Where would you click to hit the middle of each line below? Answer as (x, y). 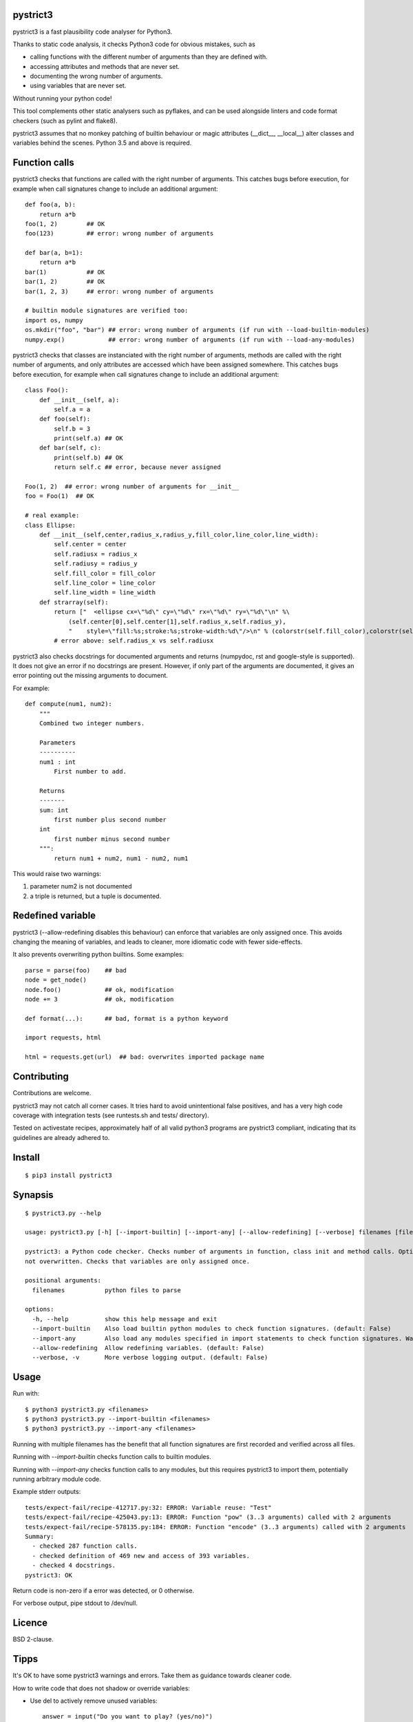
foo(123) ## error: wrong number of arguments (119, 234)
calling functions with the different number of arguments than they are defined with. (149, 57)
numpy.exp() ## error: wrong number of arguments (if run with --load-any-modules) (190, 340)
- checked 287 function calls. (85, 1546)
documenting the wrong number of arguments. (96, 76)
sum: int (54, 810)
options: (40, 1309)
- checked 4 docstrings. (74, 1566)
